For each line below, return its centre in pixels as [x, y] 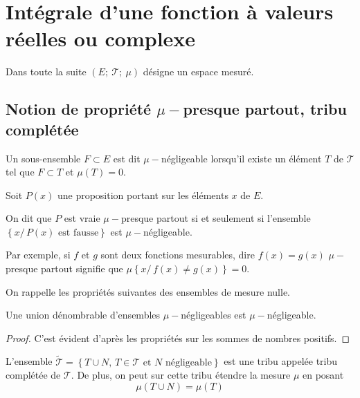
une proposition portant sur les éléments [143, 195]
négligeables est [214, 315]
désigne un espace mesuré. [198, 72]
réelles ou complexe [101, 38]
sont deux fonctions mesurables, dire [178, 255]
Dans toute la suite [46, 72]
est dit [127, 158]
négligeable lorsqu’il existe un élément [241, 158]
